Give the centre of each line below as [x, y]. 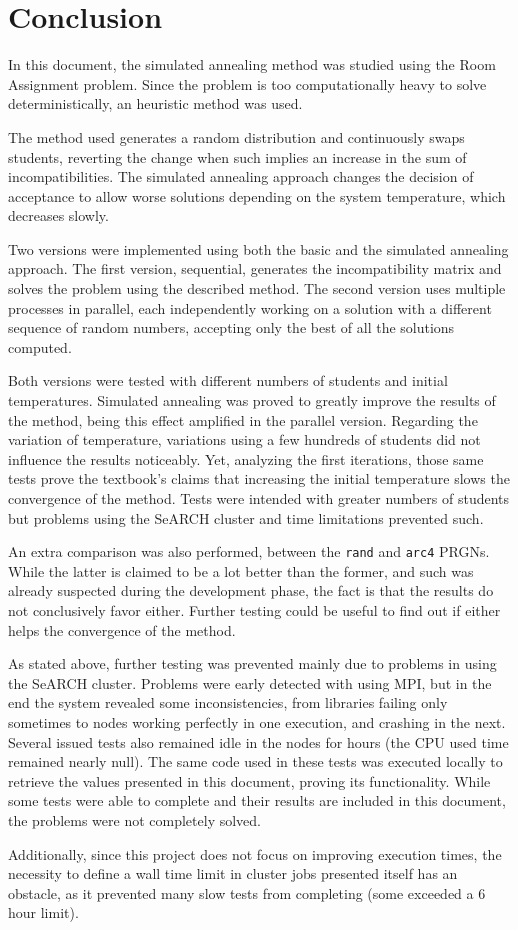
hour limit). [43, 912]
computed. [40, 346]
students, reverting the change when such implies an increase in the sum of [237, 156]
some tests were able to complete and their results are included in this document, [257, 800]
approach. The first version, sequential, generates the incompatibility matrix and [255, 268]
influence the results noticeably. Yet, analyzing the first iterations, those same [246, 458]
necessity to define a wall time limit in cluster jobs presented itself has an [233, 873]
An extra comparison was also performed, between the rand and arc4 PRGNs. [249, 551]
